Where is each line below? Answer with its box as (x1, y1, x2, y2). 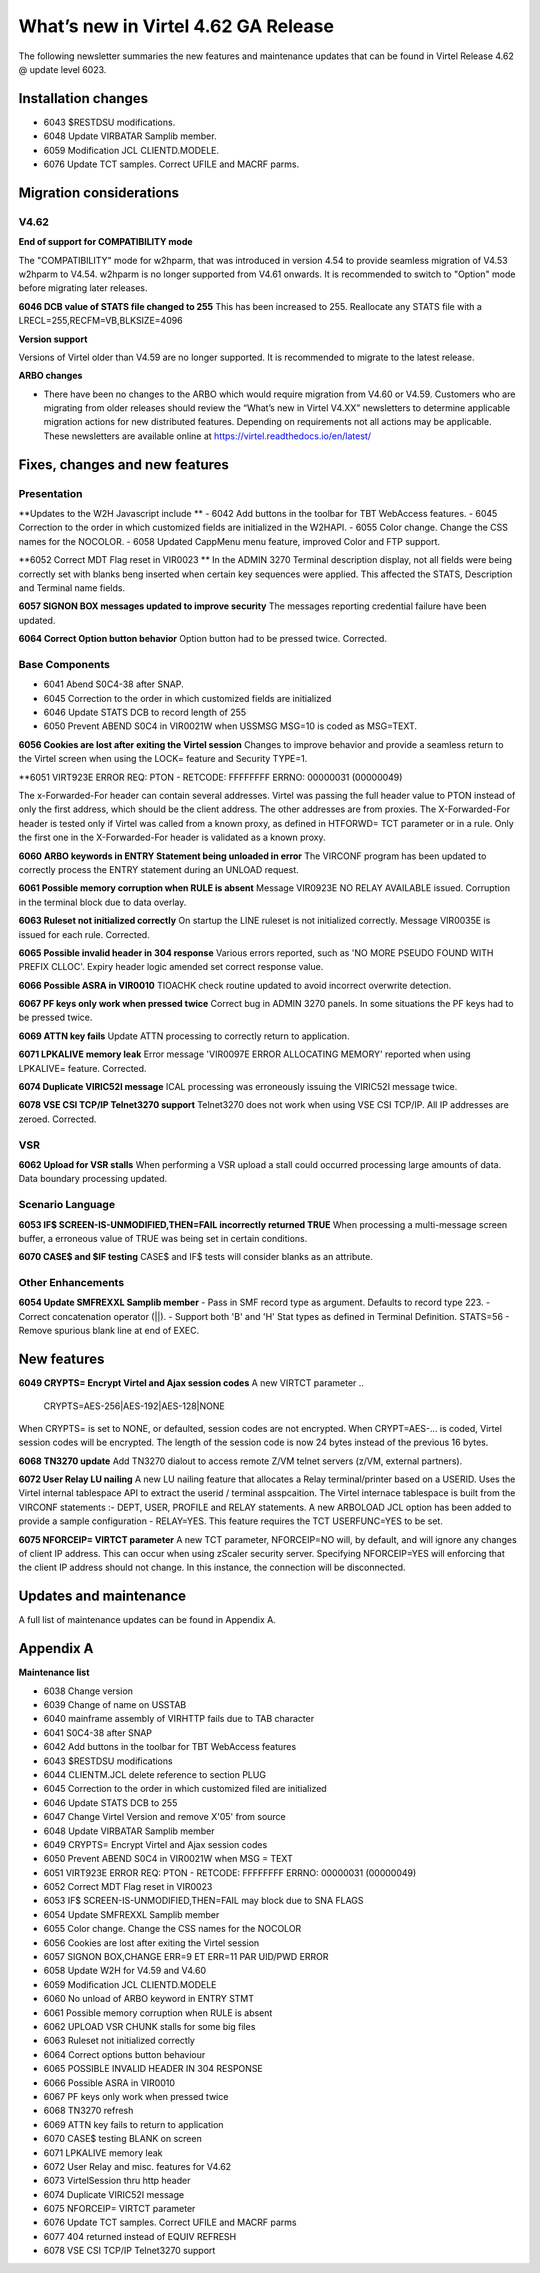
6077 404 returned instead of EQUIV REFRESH (43, 2230, 237, 2242)
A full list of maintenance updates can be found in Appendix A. (18, 1614, 277, 1626)
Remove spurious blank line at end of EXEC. (18, 1325, 200, 1337)
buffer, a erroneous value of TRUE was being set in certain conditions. (18, 1232, 308, 1244)
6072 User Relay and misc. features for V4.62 (43, 2160, 232, 2172)
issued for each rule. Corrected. (18, 928, 150, 940)
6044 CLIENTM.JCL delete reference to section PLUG (43, 1768, 267, 1780)
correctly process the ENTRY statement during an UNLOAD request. (18, 863, 299, 875)
